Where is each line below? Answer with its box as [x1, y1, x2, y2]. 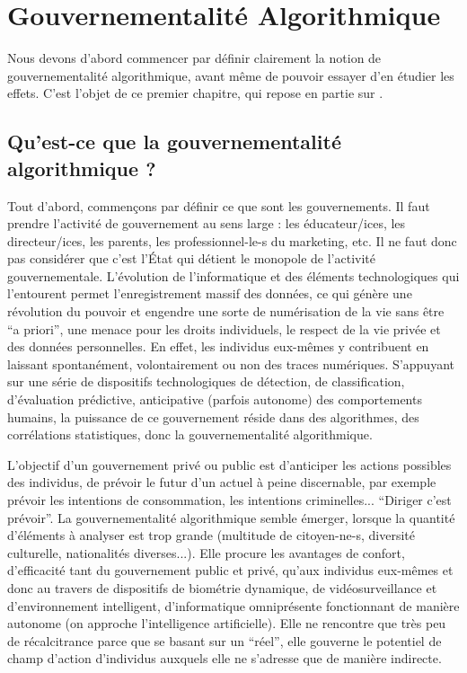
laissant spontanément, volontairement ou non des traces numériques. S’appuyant [7, 354, 454, 373]
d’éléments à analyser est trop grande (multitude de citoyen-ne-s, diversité [7, 526, 415, 545]
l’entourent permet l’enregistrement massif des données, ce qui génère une [7, 284, 412, 303]
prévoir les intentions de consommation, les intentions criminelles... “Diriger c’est [7, 491, 452, 509]
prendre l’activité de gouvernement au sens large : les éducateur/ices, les [7, 214, 406, 233]
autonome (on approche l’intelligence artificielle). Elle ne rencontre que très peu [7, 614, 446, 633]
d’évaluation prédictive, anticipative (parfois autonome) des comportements [7, 390, 422, 409]
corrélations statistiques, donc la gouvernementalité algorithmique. [7, 425, 373, 444]
